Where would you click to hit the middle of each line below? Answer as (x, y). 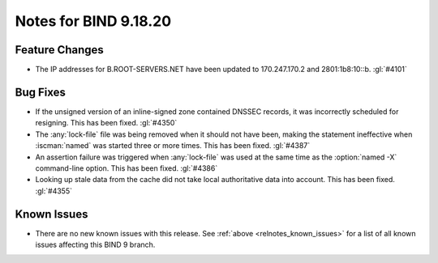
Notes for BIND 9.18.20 (93, 21)
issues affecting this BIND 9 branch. (95, 244)
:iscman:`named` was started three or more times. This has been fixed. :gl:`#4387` (173, 146)
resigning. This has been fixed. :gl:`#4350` (106, 123)
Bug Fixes (41, 92)
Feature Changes (60, 50)
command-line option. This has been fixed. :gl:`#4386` (127, 168)
